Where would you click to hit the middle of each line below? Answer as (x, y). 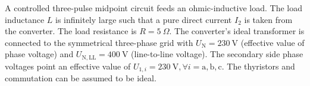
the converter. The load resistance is (71, 31)
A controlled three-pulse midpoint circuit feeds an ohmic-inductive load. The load (154, 8)
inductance (25, 19)
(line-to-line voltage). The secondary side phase (217, 54)
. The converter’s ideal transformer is (237, 31)
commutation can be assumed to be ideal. (81, 78)
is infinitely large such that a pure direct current (144, 19)
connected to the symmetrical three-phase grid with (99, 42)
